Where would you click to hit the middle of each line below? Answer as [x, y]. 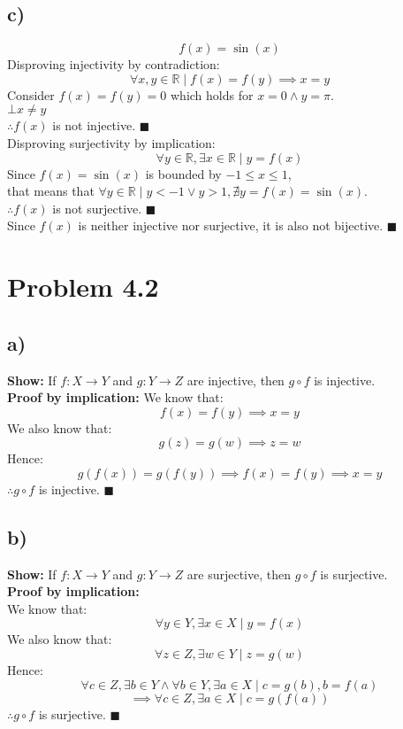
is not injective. [94, 125]
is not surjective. [97, 208]
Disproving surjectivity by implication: [111, 142]
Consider [31, 94]
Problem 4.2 [83, 287]
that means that [51, 191]
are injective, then [236, 380]
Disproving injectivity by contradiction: [114, 64]
